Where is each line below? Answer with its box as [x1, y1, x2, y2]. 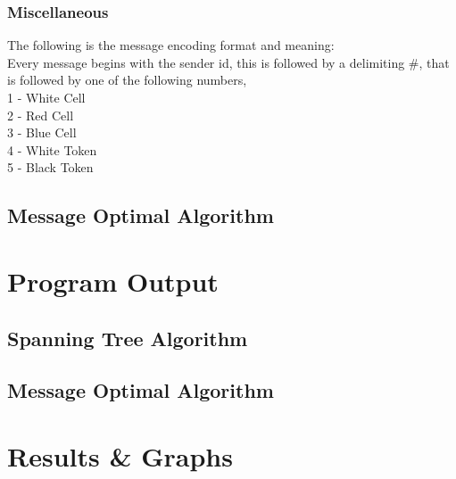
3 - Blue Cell [7, 123, 77, 142]
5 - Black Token [7, 158, 94, 177]
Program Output [7, 262, 219, 299]
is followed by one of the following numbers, [7, 70, 247, 89]
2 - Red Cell [7, 105, 74, 124]
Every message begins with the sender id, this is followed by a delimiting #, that [7, 53, 450, 71]
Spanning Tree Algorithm [7, 324, 248, 351]
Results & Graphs [7, 437, 233, 474]
